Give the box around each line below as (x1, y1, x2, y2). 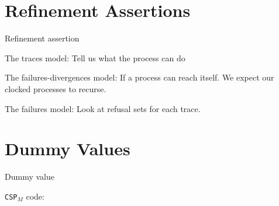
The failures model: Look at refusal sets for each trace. (5, 102, 201, 114)
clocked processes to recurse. (5, 82, 106, 95)
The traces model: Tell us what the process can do (5, 51, 185, 64)
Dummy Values (5, 137, 130, 160)
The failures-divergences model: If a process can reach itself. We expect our (5, 71, 274, 83)
